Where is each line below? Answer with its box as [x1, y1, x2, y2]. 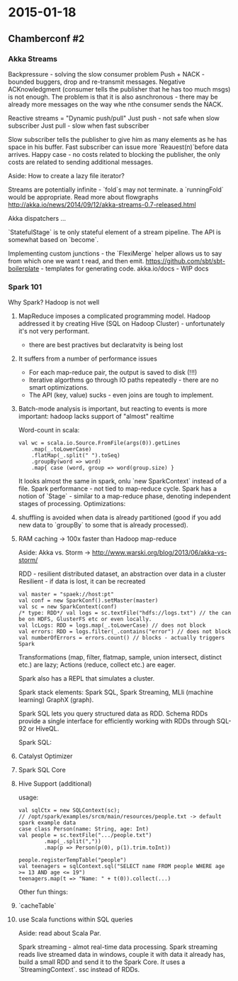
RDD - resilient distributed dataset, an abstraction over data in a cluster [18, 569, 226, 579]
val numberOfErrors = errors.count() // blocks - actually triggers [18, 635, 225, 642]
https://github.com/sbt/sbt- [145, 256, 226, 265]
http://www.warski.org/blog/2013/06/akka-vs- [91, 548, 227, 557]
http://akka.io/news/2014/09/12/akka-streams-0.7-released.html [8, 200, 197, 209]
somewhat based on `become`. [8, 235, 98, 243]
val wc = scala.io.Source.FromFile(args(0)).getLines [18, 439, 181, 447]
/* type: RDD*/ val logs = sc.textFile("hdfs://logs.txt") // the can [18, 610, 232, 617]
